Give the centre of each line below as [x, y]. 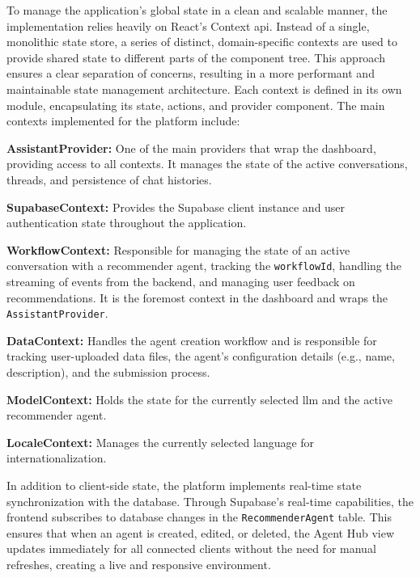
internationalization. [57, 458]
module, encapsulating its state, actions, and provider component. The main [196, 105]
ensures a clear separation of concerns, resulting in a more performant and [191, 73]
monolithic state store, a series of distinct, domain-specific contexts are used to [202, 42]
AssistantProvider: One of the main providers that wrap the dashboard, [191, 148]
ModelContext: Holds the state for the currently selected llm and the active [199, 399]
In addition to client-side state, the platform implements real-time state [184, 485]
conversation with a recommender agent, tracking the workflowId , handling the [204, 266]
